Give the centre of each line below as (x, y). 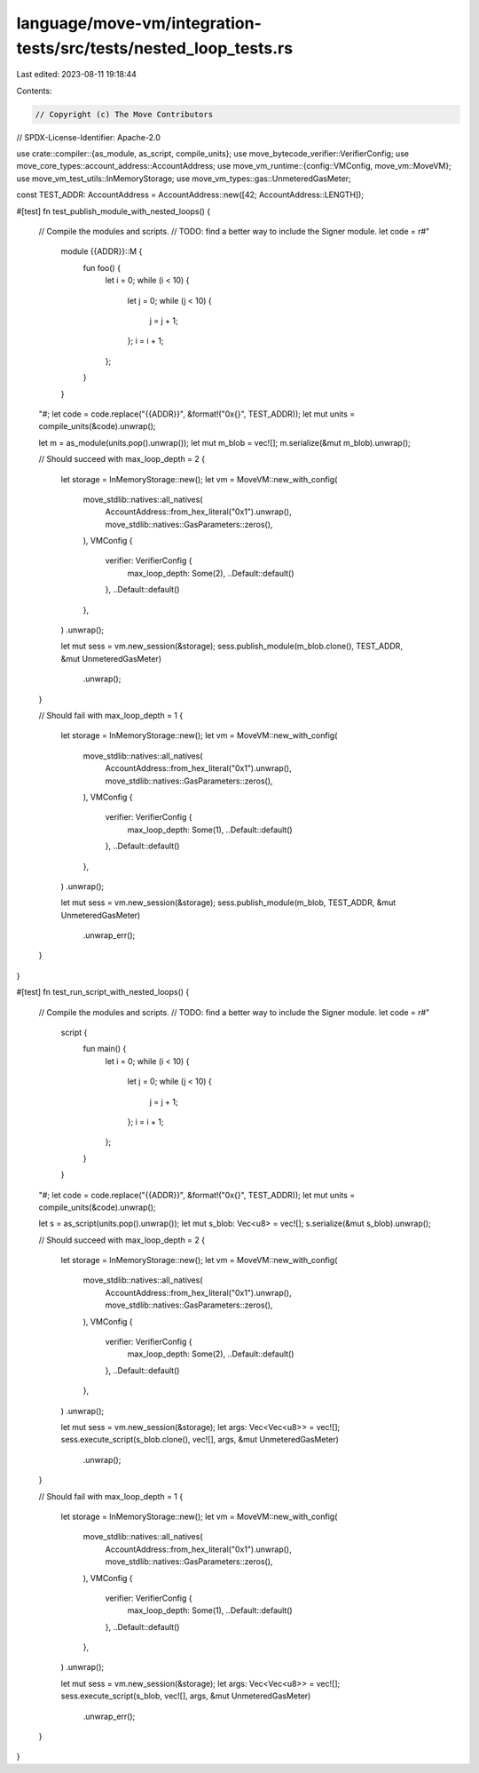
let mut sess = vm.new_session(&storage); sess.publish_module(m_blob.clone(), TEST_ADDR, (232, 646)
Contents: (34, 91)
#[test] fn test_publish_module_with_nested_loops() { (114, 211)
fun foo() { (102, 267)
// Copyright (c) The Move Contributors (124, 114)
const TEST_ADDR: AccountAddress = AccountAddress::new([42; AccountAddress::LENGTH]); (190, 195)
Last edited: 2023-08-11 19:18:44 (77, 75)
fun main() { (105, 1049)
